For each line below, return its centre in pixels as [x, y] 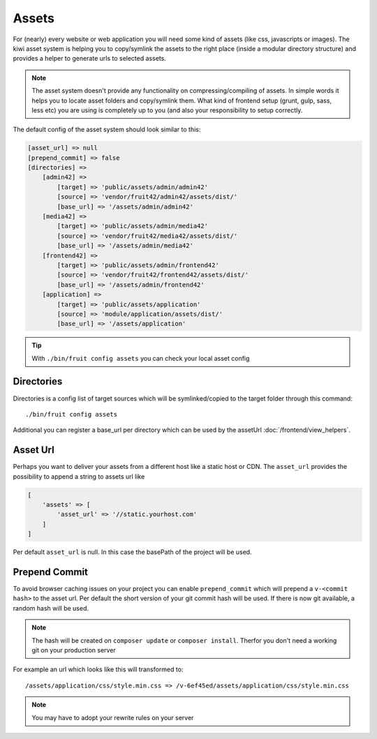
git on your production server [74, 650]
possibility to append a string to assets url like [79, 476]
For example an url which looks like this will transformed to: [98, 669]
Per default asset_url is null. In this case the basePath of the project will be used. [132, 552]
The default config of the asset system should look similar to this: [107, 130]
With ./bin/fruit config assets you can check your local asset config [141, 358]
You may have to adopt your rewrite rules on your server [113, 717]
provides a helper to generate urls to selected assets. [90, 59]
